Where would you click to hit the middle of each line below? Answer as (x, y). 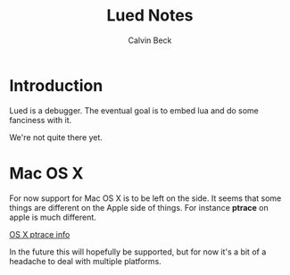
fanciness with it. (41, 120)
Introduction (56, 85)
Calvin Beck (150, 40)
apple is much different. (53, 217)
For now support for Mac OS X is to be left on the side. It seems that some (145, 198)
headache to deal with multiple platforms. (86, 261)
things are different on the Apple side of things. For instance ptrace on (139, 207)
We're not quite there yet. (56, 137)
